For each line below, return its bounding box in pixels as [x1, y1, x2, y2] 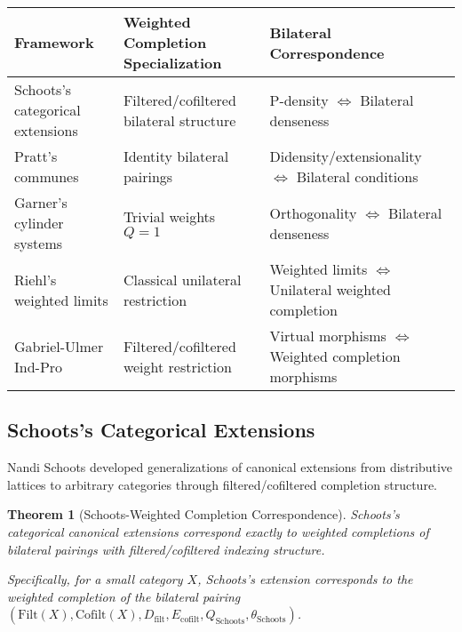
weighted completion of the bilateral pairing [7, 587, 241, 605]
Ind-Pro [14, 356, 63, 377]
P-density [269, 89, 329, 110]
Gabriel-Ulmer [14, 335, 104, 356]
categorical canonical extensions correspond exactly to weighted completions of [7, 522, 429, 540]
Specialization [123, 52, 222, 73]
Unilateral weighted [269, 279, 391, 300]
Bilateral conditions [296, 166, 418, 187]
